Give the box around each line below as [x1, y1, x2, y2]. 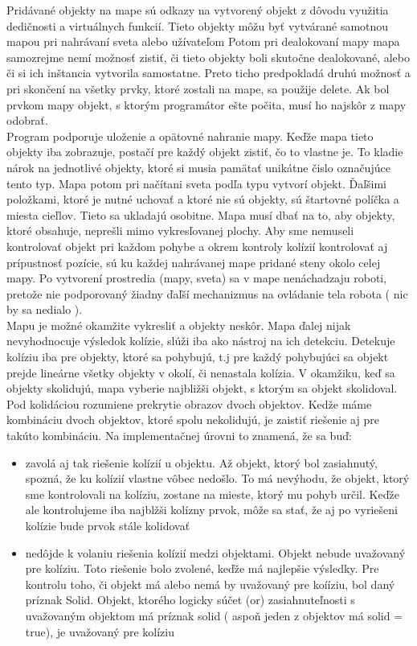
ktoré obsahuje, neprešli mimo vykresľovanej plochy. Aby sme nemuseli [6, 222, 354, 239]
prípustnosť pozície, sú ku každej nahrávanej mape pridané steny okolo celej [6, 253, 381, 270]
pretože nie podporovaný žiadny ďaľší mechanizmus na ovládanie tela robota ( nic [6, 285, 408, 302]
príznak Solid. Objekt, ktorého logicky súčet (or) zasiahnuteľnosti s [25, 591, 355, 608]
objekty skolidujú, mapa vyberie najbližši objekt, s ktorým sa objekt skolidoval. [6, 380, 398, 397]
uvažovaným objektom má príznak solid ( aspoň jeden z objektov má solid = [25, 607, 403, 623]
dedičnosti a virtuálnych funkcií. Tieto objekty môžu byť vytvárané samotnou [6, 17, 389, 34]
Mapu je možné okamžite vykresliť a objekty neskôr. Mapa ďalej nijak [6, 316, 351, 333]
